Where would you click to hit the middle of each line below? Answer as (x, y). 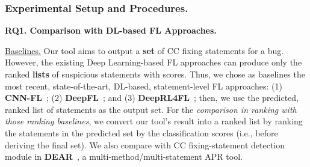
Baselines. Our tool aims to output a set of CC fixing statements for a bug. (144, 50)
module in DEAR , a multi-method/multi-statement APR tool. (124, 156)
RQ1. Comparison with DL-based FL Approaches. (111, 30)
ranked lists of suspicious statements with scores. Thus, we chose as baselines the (155, 74)
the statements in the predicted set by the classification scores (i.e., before (141, 132)
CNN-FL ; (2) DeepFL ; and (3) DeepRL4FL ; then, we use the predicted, (152, 98)
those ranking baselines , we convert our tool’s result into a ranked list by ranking (154, 121)
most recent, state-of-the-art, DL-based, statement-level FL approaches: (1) (144, 86)
